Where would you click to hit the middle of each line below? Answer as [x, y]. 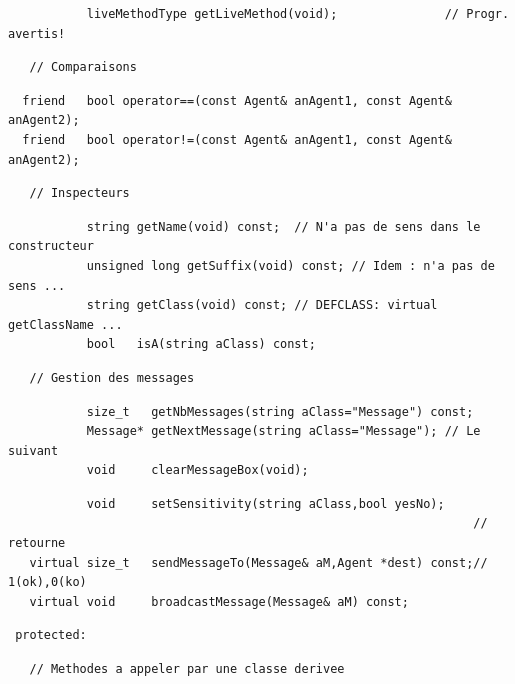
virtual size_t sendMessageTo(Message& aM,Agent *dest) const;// [258, 562]
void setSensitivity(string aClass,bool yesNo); [265, 503]
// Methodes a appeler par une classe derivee [187, 669]
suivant [33, 450]
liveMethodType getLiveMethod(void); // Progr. [298, 14]
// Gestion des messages [112, 377]
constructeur [51, 246]
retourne [37, 543]
